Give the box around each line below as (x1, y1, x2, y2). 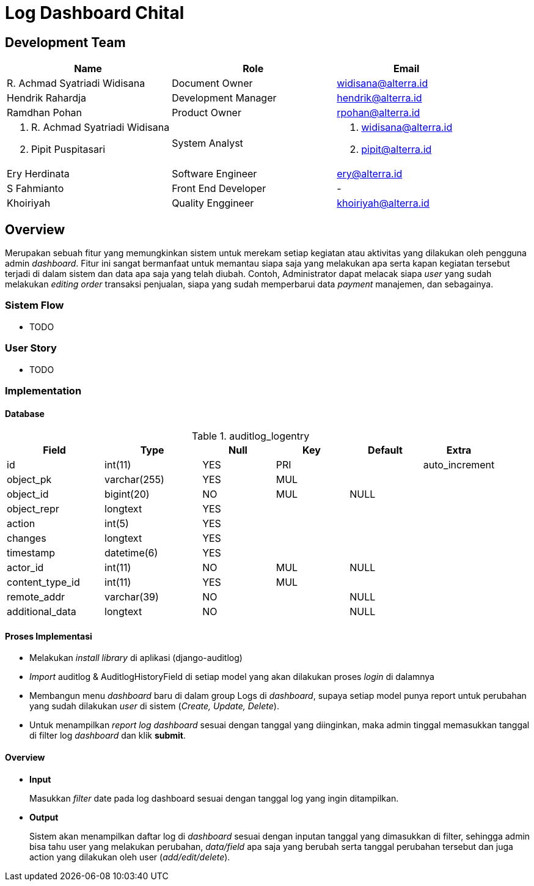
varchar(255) (104, 473, 164, 486)
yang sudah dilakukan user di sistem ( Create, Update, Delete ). (29, 701, 279, 712)
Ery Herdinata (7, 168, 70, 180)
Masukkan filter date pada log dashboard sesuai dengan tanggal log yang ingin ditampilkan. (29, 792, 399, 803)
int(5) (104, 517, 129, 530)
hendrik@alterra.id (337, 92, 422, 105)
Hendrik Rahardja (7, 92, 86, 105)
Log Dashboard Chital (5, 2, 185, 23)
